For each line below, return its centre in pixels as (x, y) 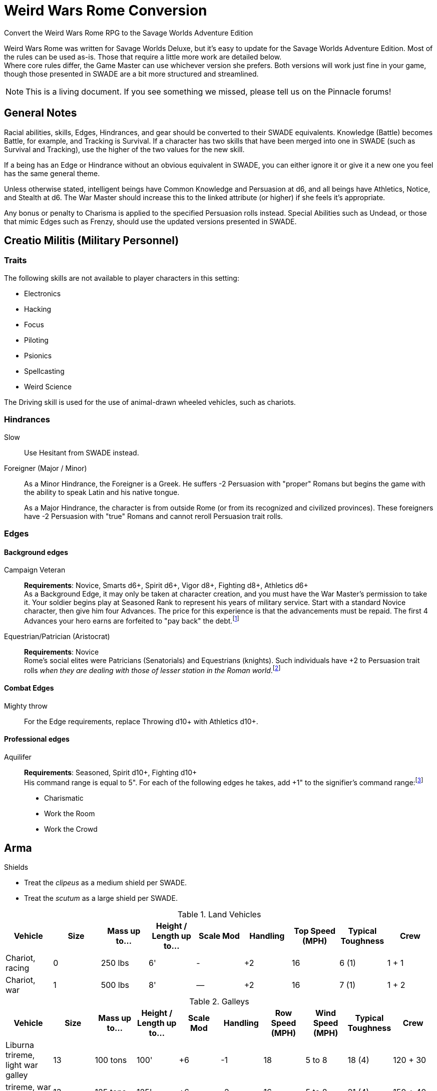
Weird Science (48, 386)
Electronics (43, 293)
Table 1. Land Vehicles (219, 915)
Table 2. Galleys (219, 1002)
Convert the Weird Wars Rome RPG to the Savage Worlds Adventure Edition (129, 33)
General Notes (41, 113)
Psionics (38, 355)
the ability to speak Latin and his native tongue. (102, 492)
